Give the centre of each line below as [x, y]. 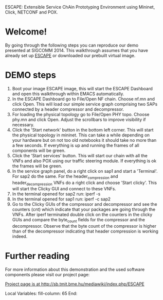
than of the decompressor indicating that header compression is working [85, 231]
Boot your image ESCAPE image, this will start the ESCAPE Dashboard [82, 88]
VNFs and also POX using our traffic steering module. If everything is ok [84, 161]
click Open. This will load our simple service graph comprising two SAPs [85, 104]
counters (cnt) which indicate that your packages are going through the [84, 209]
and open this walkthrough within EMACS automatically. [68, 94]
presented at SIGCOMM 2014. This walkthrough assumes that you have [77, 50]
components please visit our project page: [47, 275]
